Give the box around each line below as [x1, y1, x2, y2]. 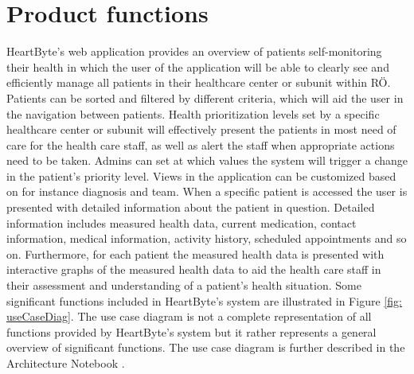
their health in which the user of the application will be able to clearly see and [6, 58, 389, 75]
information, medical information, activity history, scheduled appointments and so [6, 230, 407, 247]
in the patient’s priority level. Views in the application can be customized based [6, 167, 396, 184]
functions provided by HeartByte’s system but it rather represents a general [6, 323, 377, 340]
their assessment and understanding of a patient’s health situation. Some [6, 277, 361, 294]
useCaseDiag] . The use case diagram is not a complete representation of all [6, 308, 372, 325]
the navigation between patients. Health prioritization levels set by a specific [6, 105, 380, 122]
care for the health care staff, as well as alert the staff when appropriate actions [6, 136, 395, 153]
